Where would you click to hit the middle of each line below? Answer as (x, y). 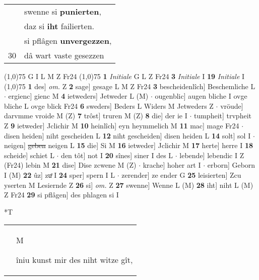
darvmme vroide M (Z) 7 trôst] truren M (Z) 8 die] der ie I (96, 116)
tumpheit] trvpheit (222, 116)
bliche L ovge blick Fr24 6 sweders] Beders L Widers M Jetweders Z (109, 106)
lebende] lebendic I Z (212, 155)
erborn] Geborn (231, 165)
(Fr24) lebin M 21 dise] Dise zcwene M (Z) (70, 165)
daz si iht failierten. (59, 26)
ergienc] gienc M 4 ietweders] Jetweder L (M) (78, 96)
